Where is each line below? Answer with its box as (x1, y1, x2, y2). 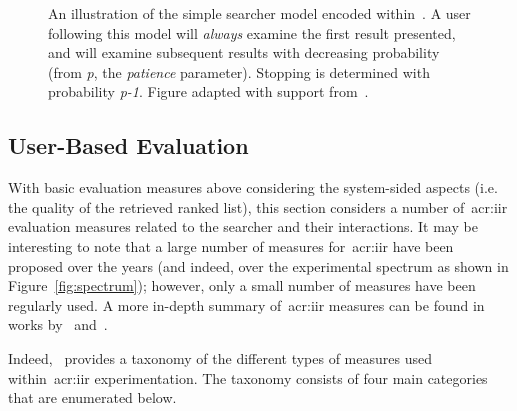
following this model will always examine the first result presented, (48, 22, 456, 43)
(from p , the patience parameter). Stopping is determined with (48, 61, 430, 82)
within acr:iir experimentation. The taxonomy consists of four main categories (8, 367, 488, 388)
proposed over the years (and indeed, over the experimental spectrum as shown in (8, 255, 509, 276)
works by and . (8, 314, 108, 335)
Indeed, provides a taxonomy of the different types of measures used (8, 347, 432, 368)
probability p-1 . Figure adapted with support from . (48, 81, 369, 102)
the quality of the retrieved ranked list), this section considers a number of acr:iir (8, 196, 508, 217)
